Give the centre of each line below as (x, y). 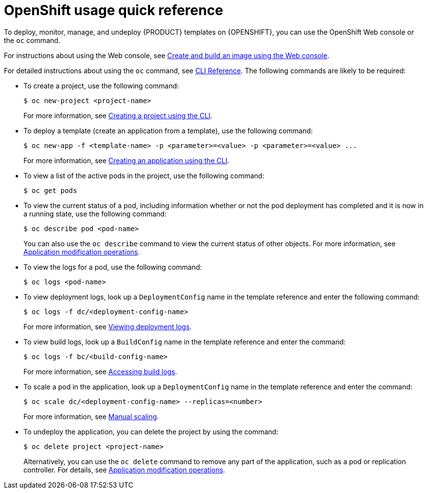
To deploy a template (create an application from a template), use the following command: (168, 130)
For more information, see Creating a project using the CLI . (118, 115)
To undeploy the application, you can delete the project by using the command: (151, 431)
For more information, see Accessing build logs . (100, 371)
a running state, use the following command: (95, 214)
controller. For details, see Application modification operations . (124, 470)
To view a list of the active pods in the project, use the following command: (144, 175)
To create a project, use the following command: (101, 86)
